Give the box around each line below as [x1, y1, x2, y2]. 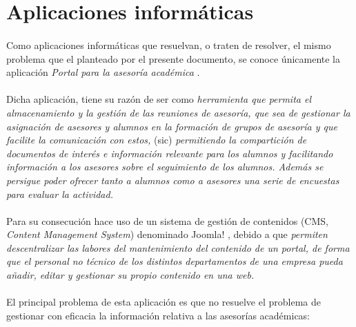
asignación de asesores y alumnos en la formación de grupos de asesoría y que [6, 119, 337, 133]
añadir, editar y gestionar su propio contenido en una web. [6, 268, 255, 282]
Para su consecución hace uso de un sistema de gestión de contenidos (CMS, [6, 213, 328, 228]
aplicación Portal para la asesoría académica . [6, 65, 200, 79]
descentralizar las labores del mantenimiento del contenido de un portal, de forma [6, 240, 350, 255]
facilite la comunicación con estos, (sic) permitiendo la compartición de [6, 132, 307, 147]
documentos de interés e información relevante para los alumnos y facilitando [6, 146, 333, 160]
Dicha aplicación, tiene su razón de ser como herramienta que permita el [6, 92, 312, 106]
